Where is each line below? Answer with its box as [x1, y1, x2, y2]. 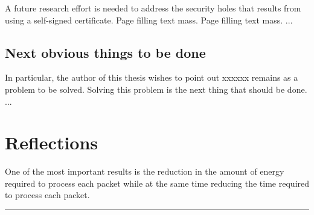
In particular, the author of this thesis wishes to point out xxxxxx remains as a [5, 71, 298, 84]
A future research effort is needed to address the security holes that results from [5, 2, 301, 14]
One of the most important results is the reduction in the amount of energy [5, 165, 284, 178]
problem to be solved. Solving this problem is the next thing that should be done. [5, 83, 307, 95]
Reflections [5, 130, 98, 155]
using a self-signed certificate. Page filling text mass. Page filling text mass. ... [5, 13, 293, 26]
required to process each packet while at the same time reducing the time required [5, 176, 310, 189]
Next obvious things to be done [5, 43, 206, 61]
